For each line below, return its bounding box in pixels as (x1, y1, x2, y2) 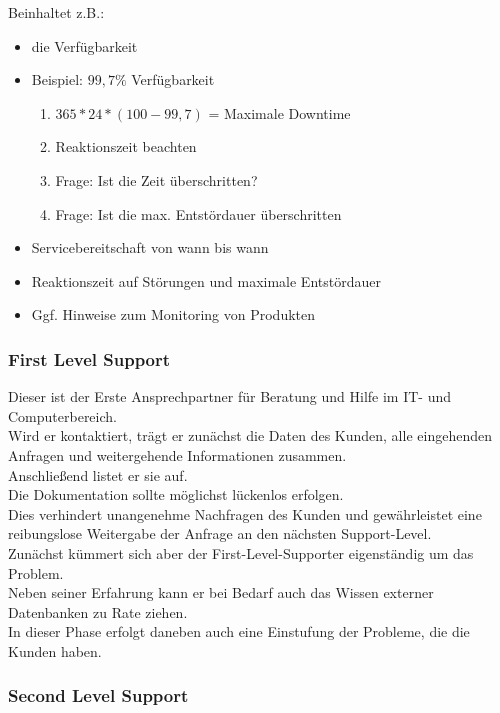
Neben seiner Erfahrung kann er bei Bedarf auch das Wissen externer (8, 582, 434, 603)
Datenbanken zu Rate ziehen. (8, 601, 188, 622)
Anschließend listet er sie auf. (8, 464, 188, 485)
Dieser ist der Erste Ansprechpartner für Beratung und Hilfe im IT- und (8, 386, 452, 407)
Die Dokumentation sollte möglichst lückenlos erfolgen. (8, 484, 344, 505)
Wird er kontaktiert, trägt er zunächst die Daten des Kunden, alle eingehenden (8, 425, 492, 446)
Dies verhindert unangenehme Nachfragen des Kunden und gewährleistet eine (8, 503, 482, 524)
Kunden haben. (8, 640, 102, 661)
